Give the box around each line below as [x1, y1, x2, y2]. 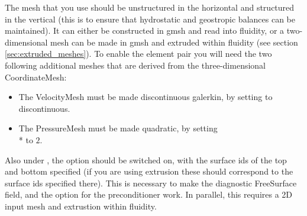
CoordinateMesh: [5, 70, 67, 83]
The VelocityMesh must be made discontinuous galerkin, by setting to [18, 91, 273, 103]
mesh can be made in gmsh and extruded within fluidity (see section [50, 36, 298, 48]
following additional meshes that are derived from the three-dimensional [5, 59, 266, 71]
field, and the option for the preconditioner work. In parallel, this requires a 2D [5, 188, 293, 201]
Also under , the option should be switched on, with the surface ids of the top [5, 153, 287, 166]
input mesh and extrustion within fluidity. [5, 199, 157, 212]
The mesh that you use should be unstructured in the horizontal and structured [5, 1, 295, 13]
